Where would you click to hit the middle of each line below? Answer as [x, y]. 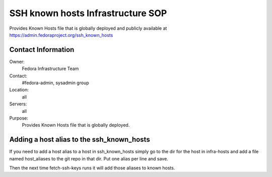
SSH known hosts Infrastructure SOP [88, 13]
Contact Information [42, 50]
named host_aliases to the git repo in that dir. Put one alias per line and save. [89, 158]
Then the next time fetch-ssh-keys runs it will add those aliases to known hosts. [92, 168]
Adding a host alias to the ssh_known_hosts [80, 139]
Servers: [18, 104]
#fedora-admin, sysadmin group [55, 83]
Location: [19, 90]
